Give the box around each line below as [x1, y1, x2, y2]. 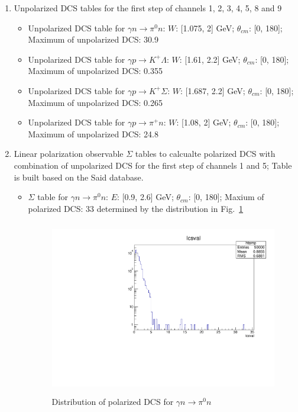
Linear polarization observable [14, 147, 124, 160]
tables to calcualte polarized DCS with [135, 147, 276, 160]
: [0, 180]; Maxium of [188, 191, 264, 203]
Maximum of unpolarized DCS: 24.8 [28, 127, 158, 140]
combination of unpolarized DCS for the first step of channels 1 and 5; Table [14, 159, 292, 171]
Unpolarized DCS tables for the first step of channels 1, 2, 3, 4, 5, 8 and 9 [14, 2, 282, 14]
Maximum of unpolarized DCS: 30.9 [28, 33, 158, 46]
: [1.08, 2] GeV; [176, 116, 231, 128]
